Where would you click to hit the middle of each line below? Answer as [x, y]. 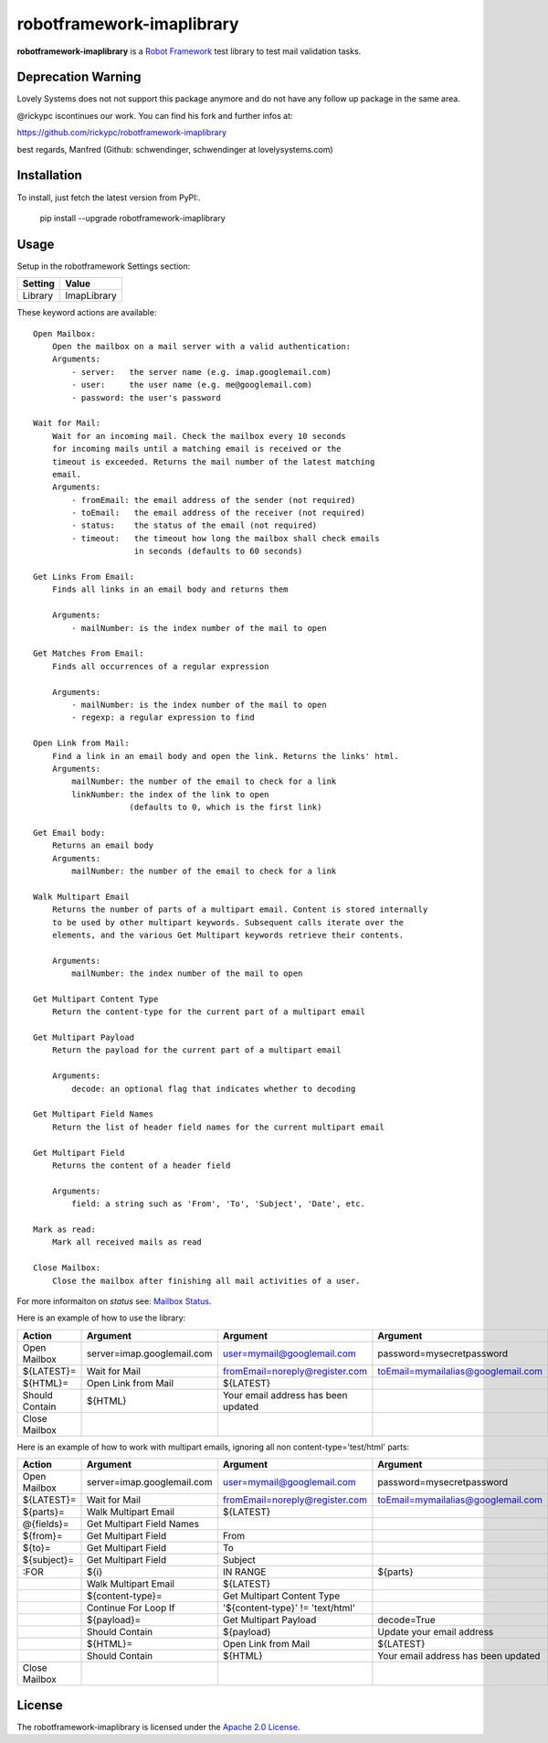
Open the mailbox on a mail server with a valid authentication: [201, 346]
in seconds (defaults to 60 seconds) [218, 551]
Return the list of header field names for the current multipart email [218, 1127]
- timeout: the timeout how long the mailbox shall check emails [226, 538]
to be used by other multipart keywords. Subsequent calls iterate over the [228, 922]
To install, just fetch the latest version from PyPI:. [109, 198]
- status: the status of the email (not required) [195, 525]
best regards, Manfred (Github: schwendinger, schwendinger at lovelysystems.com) [175, 149]
